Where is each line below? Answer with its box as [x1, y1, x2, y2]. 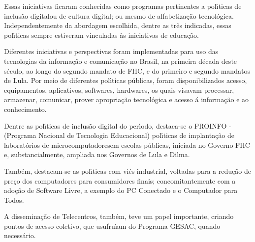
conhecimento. [4, 104, 47, 114]
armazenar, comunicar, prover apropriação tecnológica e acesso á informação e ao [4, 94, 249, 105]
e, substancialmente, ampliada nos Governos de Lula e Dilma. [4, 149, 190, 160]
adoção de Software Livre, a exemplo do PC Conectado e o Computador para [4, 185, 238, 195]
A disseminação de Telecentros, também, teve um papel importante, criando [4, 211, 234, 221]
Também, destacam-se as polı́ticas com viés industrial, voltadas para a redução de [4, 165, 251, 176]
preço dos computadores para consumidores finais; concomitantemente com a [4, 175, 236, 186]
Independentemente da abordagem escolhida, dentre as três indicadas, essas [4, 20, 231, 30]
